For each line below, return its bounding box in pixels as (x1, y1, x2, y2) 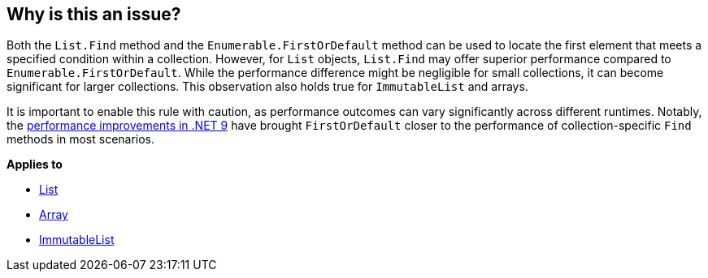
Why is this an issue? (7, 4, 181, 24)
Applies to (7, 157, 63, 172)
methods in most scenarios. (7, 132, 155, 147)
